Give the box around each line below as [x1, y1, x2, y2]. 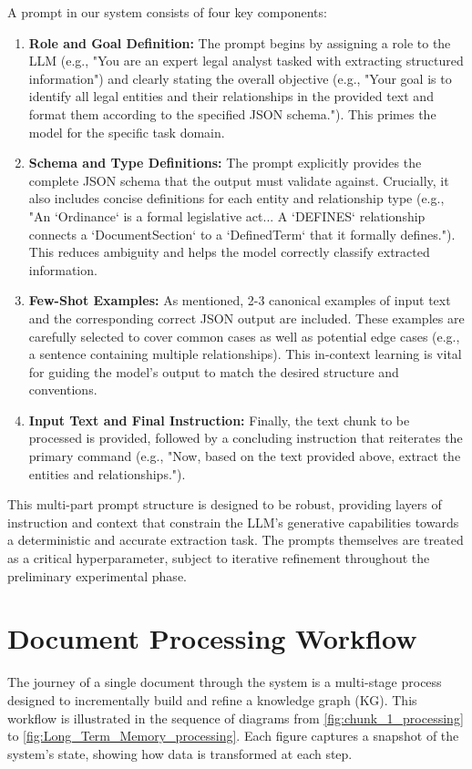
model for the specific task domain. [28, 122, 225, 141]
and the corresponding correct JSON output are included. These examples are [28, 308, 465, 327]
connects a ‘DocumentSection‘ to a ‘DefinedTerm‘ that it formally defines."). [28, 224, 456, 243]
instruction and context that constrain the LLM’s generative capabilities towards [7, 512, 459, 531]
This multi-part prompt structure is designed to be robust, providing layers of [7, 495, 442, 514]
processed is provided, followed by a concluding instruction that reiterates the [28, 428, 463, 447]
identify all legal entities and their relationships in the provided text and [28, 87, 434, 106]
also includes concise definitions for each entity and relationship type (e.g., [28, 189, 445, 208]
